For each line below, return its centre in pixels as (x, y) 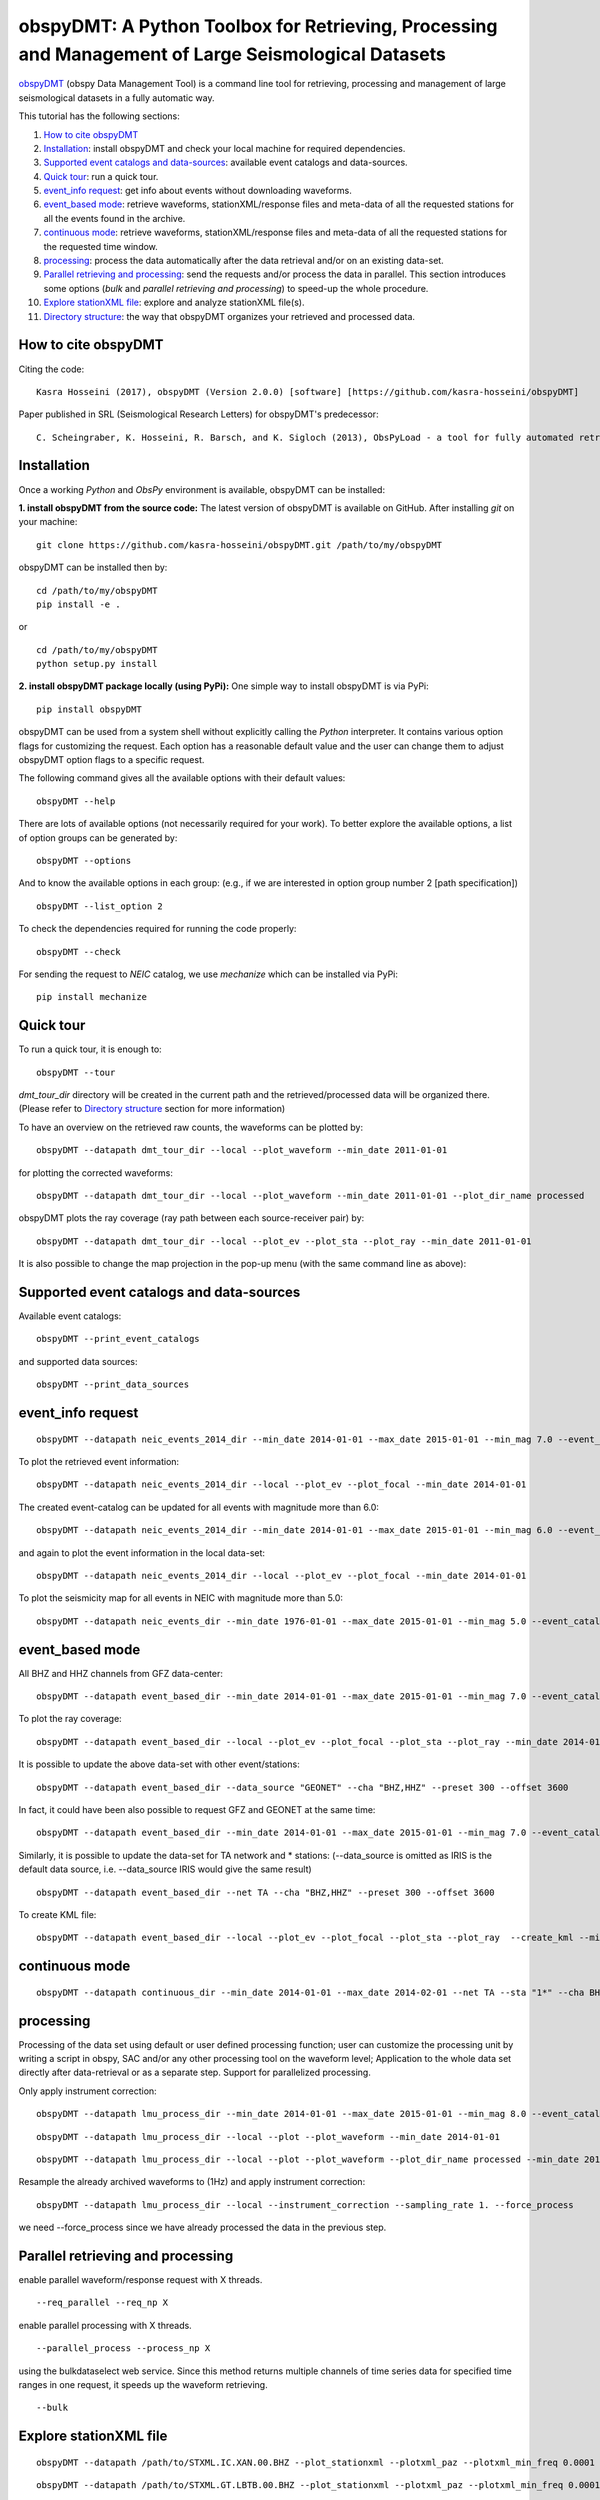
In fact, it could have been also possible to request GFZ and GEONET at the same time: (197, 1810)
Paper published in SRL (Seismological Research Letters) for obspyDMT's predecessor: (198, 414)
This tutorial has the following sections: (99, 116)
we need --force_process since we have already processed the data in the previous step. (202, 2227)
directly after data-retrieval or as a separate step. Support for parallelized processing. (195, 2072)
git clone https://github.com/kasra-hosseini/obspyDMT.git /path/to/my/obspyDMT (239, 544)
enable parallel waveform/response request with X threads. (140, 2280)
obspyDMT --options (84, 860)
